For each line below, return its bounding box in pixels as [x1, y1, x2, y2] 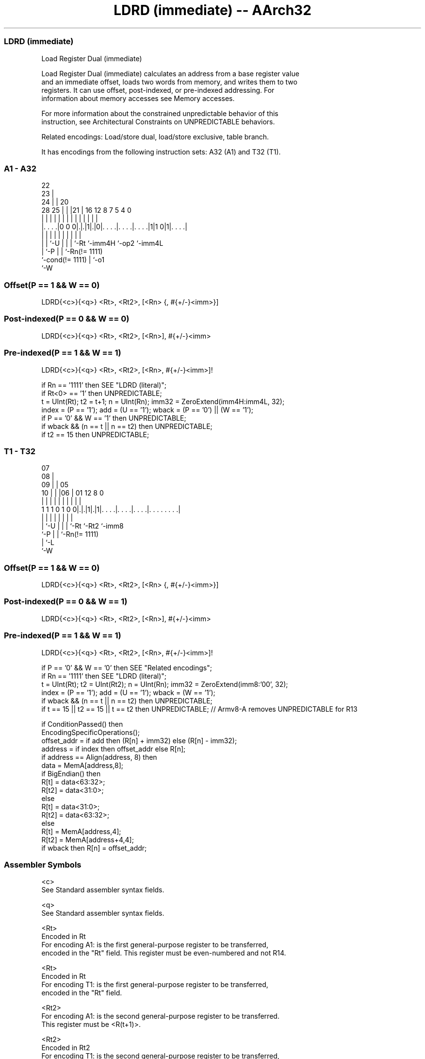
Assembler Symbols [4, 859, 82, 870]
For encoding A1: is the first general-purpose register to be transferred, [41, 940, 268, 949]
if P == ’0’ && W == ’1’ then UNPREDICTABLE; [41, 413, 186, 422]
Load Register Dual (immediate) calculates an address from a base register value [41, 69, 299, 78]
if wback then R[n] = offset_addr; [41, 843, 147, 852]
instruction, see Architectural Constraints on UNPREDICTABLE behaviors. [41, 117, 275, 126]
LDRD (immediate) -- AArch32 [114, 2, 311, 18]
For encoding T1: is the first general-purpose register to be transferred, [41, 980, 268, 989]
